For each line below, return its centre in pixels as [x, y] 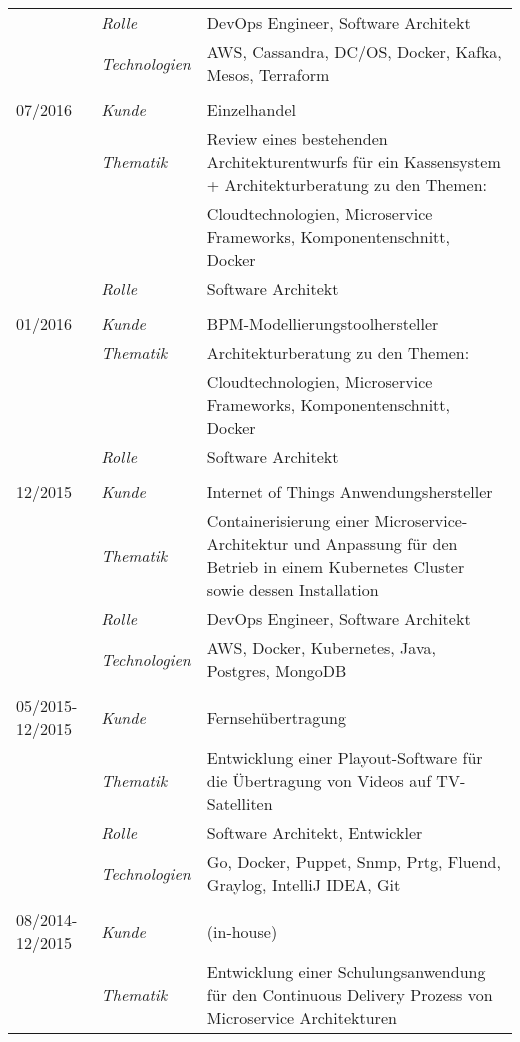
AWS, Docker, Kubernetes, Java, [321, 647]
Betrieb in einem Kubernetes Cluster [335, 566]
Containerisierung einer [288, 520]
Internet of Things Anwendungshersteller [349, 491]
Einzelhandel [251, 109]
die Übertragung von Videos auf [319, 780]
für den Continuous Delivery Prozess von [349, 994]
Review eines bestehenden [297, 138]
